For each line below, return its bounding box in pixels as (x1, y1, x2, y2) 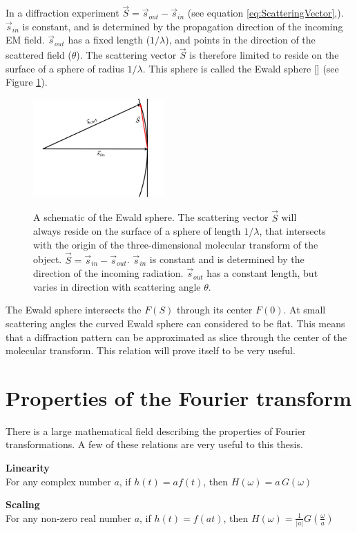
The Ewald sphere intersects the (6, 302, 142, 317)
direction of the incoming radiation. (33, 266, 184, 280)
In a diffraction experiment (6, 6, 119, 20)
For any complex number (6, 474, 111, 488)
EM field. (6, 32, 45, 47)
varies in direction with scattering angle (33, 279, 201, 293)
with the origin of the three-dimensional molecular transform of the (33, 237, 318, 251)
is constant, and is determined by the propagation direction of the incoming (22, 19, 343, 33)
